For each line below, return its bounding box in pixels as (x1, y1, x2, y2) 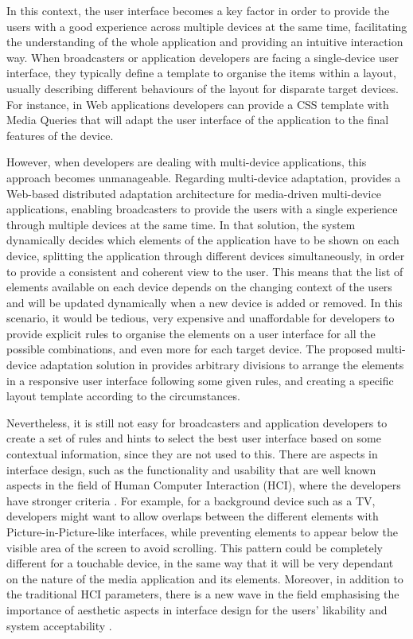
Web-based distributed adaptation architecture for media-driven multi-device (6, 185, 381, 201)
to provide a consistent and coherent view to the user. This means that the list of (6, 263, 403, 279)
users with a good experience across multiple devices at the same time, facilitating (6, 18, 407, 34)
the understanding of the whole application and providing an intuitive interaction (6, 33, 403, 50)
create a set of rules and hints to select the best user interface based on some (6, 430, 381, 446)
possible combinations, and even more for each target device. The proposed (6, 341, 373, 357)
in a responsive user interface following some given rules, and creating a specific (6, 372, 394, 388)
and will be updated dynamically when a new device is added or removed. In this (6, 294, 403, 310)
